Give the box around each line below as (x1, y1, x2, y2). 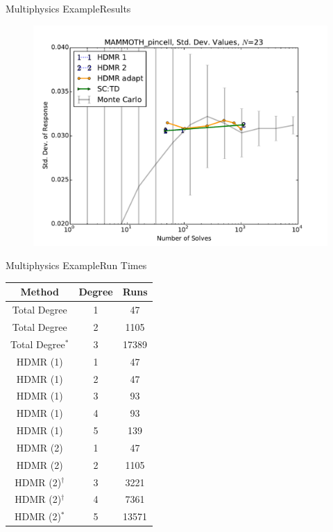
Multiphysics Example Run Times (6, 258, 147, 273)
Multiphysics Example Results (6, 1, 131, 15)
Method (20, 284, 59, 299)
